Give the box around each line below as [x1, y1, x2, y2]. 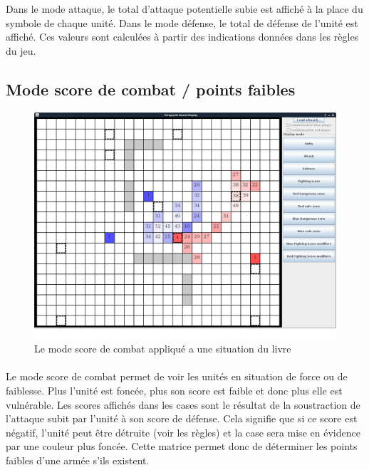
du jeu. [6, 43, 36, 58]
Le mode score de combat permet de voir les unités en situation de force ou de [6, 369, 348, 384]
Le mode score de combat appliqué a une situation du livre [34, 341, 291, 356]
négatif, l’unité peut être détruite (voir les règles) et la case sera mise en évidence [6, 424, 360, 439]
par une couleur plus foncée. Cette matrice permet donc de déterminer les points [6, 439, 358, 454]
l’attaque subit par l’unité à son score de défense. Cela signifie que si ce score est [6, 411, 358, 426]
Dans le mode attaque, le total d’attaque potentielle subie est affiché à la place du [6, 1, 363, 16]
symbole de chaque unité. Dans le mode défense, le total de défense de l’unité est [6, 15, 358, 30]
